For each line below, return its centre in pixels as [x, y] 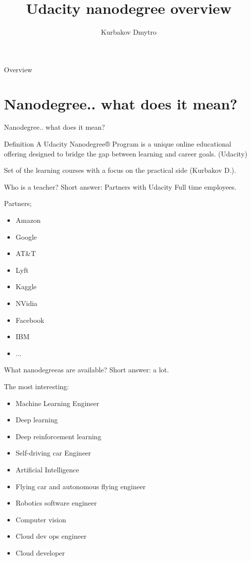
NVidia [26, 303]
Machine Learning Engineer [57, 403]
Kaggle [26, 286]
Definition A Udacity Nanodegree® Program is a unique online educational [118, 144]
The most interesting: [37, 386]
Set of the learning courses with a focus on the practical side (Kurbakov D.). [120, 170]
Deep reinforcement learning [58, 436]
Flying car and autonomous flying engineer [80, 486]
